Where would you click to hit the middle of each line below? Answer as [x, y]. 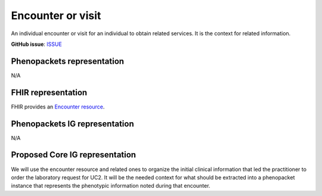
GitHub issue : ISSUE [36, 44]
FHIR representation [49, 92]
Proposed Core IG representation [74, 155]
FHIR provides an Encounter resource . [58, 107]
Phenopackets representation [68, 61]
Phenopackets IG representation [72, 124]
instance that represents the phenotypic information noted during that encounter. [111, 186]
